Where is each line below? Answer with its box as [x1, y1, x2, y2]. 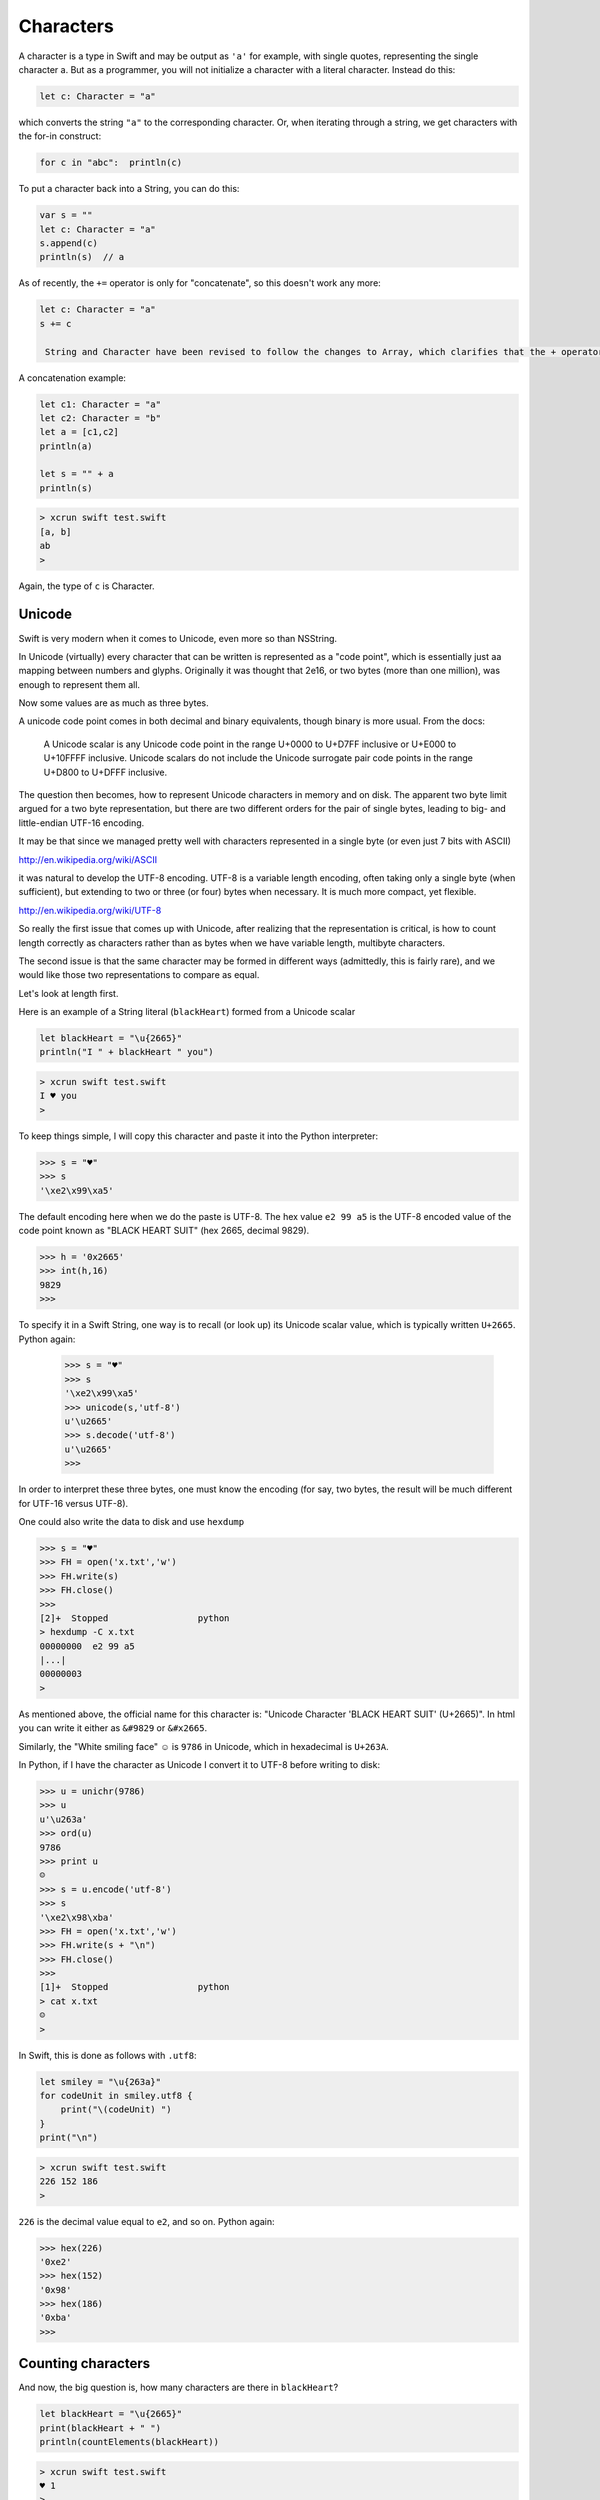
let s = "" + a [39, 468, 114, 480]
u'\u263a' [39, 1813, 88, 1825]
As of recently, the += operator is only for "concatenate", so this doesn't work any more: [18, 277, 382, 289]
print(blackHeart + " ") [39, 2422, 162, 2434]
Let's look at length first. [18, 987, 119, 999]
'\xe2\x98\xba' [39, 1911, 114, 1923]
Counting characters [18, 2355, 150, 2372]
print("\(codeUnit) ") [60, 2104, 172, 2115]
